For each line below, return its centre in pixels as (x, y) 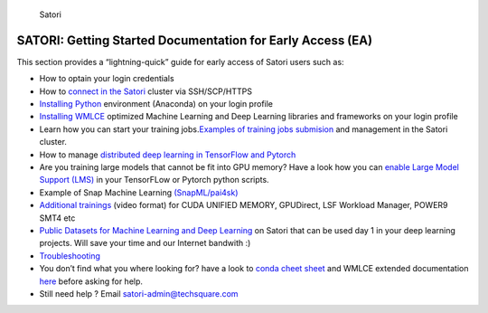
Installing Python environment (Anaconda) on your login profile (156, 104)
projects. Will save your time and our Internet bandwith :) (145, 243)
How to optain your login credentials (107, 79)
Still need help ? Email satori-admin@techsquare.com (139, 293)
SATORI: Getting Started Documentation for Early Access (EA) (195, 40)
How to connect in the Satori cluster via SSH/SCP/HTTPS (146, 91)
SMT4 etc (57, 218)
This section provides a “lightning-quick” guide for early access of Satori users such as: (180, 62)
